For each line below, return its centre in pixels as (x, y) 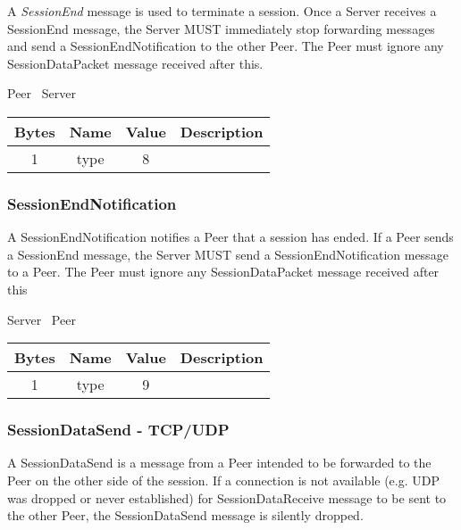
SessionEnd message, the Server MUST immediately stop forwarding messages (221, 28)
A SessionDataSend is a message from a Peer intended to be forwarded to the (219, 463)
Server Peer (42, 319)
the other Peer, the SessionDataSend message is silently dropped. (185, 515)
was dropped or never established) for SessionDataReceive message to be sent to (227, 497)
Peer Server (42, 93)
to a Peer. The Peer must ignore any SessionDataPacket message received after (223, 272)
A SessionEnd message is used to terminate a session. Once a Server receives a (222, 11)
